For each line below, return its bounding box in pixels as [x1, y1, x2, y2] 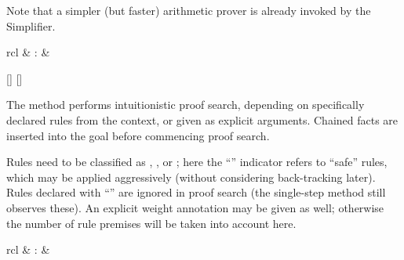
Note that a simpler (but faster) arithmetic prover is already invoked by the [6, 2, 371, 18]
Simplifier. [6, 17, 56, 34]
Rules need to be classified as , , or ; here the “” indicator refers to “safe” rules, [6, 153, 388, 170]
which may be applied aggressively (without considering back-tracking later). [6, 168, 376, 185]
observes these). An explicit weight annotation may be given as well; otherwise [6, 199, 384, 215]
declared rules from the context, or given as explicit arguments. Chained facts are [6, 111, 399, 128]
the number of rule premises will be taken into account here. [6, 215, 297, 231]
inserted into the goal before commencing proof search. [6, 127, 270, 143]
